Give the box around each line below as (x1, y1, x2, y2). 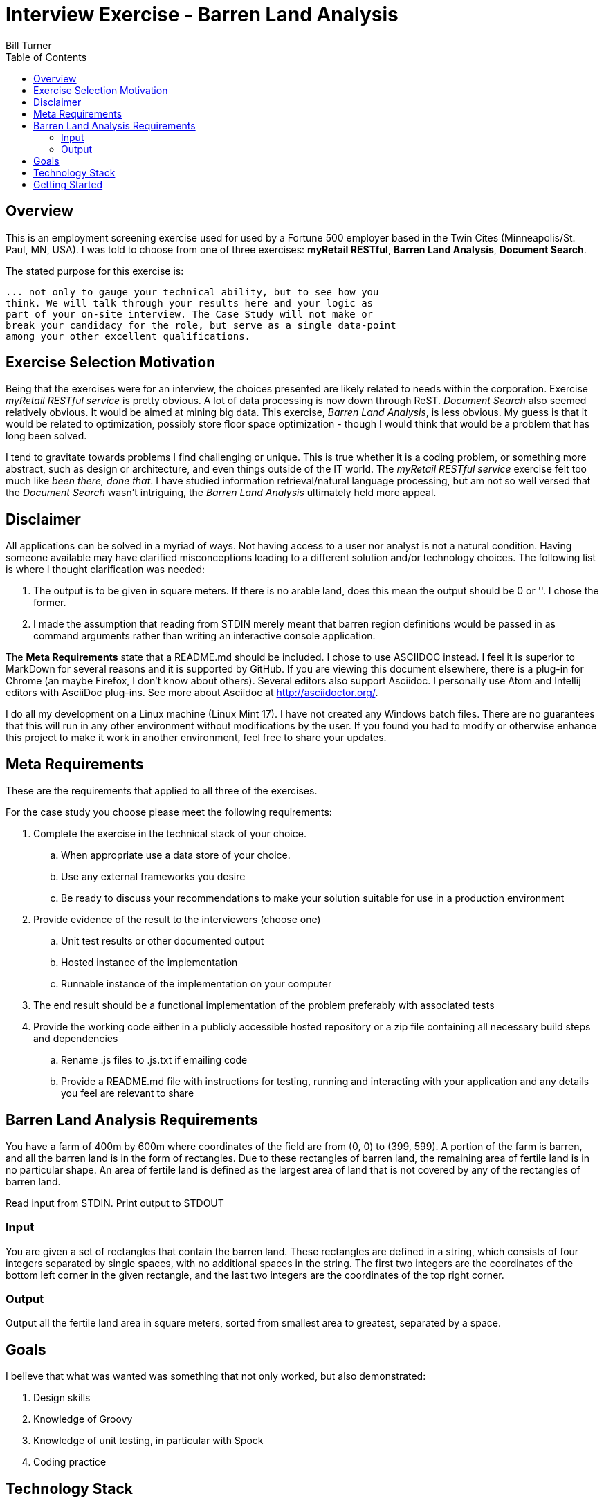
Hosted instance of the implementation (61, 956, 238, 969)
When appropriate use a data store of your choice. (61, 849, 291, 862)
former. (33, 596, 66, 609)
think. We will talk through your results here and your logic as (6, 297, 374, 309)
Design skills (33, 1392, 91, 1404)
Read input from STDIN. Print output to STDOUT (6, 1196, 224, 1209)
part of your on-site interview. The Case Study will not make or (6, 308, 374, 320)
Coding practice (33, 1456, 107, 1468)
